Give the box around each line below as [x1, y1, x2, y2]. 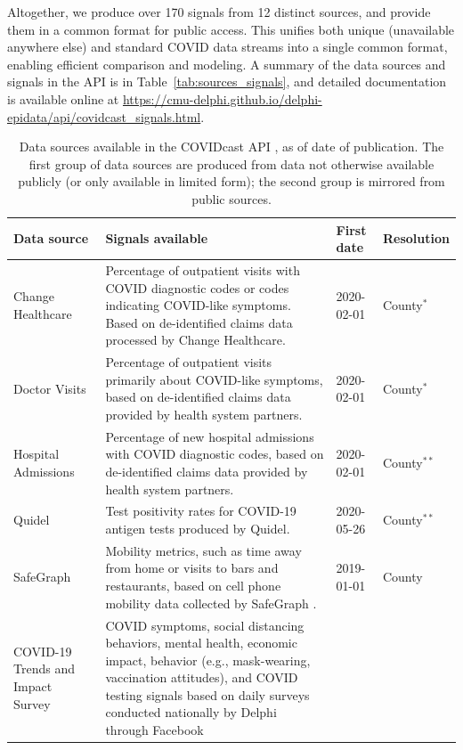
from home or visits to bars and [105, 558, 279, 577]
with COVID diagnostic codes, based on [105, 444, 324, 463]
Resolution [382, 229, 450, 248]
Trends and [13, 659, 75, 678]
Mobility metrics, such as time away [105, 541, 302, 559]
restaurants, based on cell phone [105, 576, 281, 595]
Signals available [105, 229, 208, 248]
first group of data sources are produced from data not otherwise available [28, 154, 435, 173]
